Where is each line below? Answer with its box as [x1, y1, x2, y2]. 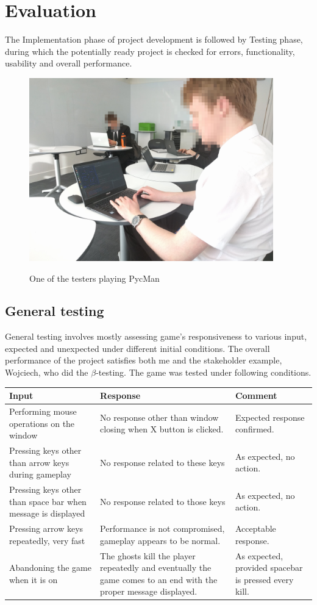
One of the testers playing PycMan [29, 271, 160, 284]
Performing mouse [9, 405, 77, 418]
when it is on [9, 573, 58, 585]
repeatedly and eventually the [100, 561, 212, 574]
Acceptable [235, 522, 276, 535]
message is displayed [9, 507, 85, 520]
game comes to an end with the [100, 573, 218, 585]
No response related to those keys [100, 495, 226, 507]
